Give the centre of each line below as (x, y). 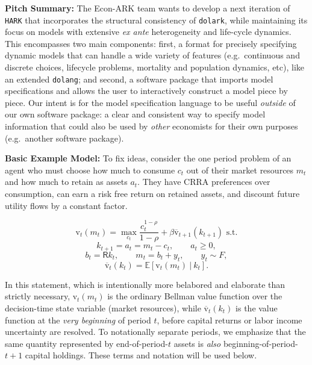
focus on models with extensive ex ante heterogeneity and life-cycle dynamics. (148, 32)
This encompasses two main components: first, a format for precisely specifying (151, 43)
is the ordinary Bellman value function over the (195, 296)
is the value (257, 307)
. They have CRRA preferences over (204, 182)
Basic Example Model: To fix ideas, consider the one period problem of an (148, 158)
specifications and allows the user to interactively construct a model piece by (146, 91)
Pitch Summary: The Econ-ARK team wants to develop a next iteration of (148, 8)
